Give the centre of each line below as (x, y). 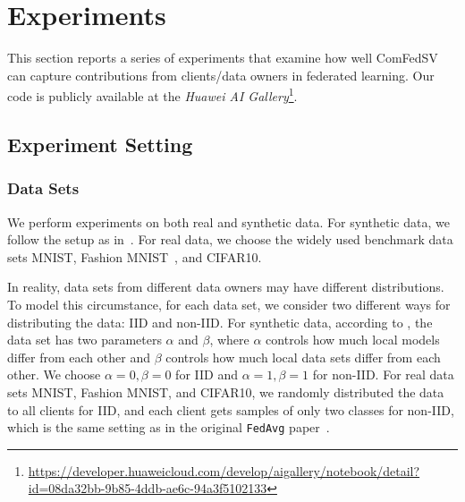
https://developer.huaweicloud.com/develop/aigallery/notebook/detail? (224, 470)
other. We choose (54, 374)
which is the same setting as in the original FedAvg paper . (169, 427)
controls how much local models (353, 340)
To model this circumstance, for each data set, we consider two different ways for (229, 304)
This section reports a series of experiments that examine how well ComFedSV (223, 58)
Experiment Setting (100, 144)
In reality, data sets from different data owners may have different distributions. (226, 287)
